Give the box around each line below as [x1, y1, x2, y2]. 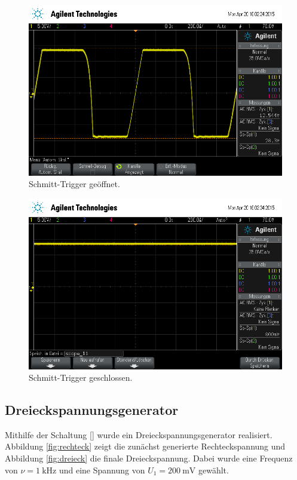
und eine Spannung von [59, 463, 145, 476]
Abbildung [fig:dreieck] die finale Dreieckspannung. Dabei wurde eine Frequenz [5, 452, 293, 464]
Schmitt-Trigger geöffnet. [29, 178, 120, 190]
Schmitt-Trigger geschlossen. [29, 371, 133, 384]
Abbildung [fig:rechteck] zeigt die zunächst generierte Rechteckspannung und [5, 440, 286, 453]
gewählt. [198, 463, 229, 476]
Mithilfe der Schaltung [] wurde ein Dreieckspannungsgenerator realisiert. [5, 428, 272, 441]
